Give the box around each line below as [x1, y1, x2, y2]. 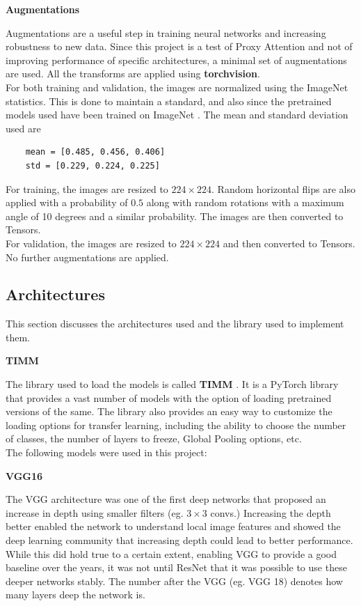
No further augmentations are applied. [6, 249, 169, 264]
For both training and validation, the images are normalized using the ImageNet [6, 79, 348, 94]
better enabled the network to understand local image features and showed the [6, 519, 341, 534]
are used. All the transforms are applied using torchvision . [6, 66, 260, 81]
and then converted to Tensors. [223, 235, 355, 250]
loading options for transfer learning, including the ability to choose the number [6, 417, 346, 432]
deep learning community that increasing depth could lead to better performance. [6, 533, 353, 547]
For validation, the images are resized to [6, 235, 177, 250]
